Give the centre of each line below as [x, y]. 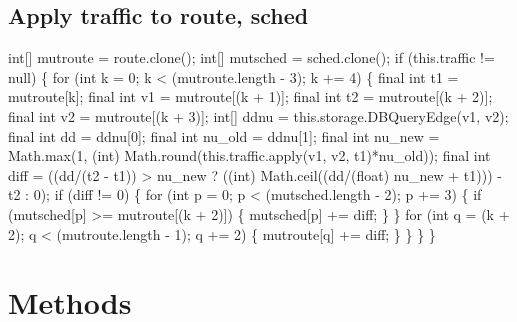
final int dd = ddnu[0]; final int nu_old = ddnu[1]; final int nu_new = [224, 135]
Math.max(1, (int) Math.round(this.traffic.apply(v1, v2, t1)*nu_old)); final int [249, 155]
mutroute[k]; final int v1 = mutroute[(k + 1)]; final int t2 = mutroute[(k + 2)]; [250, 96]
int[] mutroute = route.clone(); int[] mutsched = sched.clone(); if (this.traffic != [251, 57]
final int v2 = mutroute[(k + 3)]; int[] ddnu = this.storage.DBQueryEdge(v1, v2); [258, 115]
